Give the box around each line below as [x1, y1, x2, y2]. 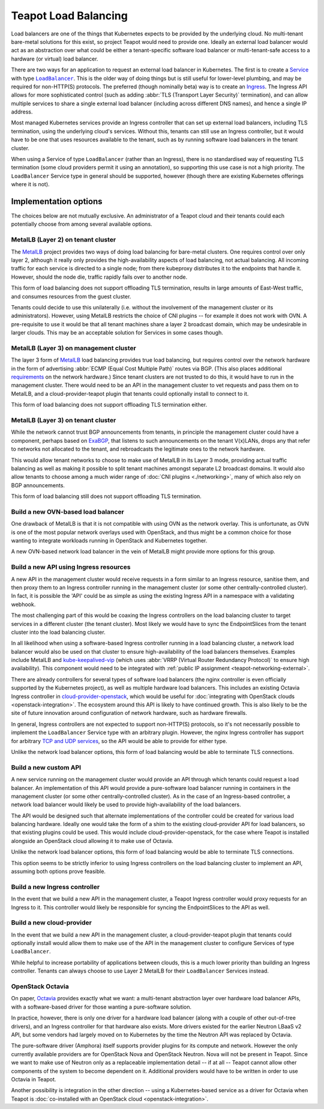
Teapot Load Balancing [11, 9, 128, 22]
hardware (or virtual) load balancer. [11, 55, 98, 62]
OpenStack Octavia [11, 982, 69, 991]
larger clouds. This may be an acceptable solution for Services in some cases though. [11, 329, 223, 336]
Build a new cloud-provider [11, 919, 92, 927]
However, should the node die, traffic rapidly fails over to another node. [11, 273, 188, 281]
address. [11, 108, 33, 115]
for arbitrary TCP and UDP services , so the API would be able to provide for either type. [11, 737, 227, 744]
